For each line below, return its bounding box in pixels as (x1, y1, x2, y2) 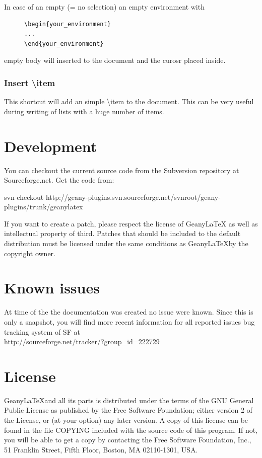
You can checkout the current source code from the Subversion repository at (4, 165, 239, 175)
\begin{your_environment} (24, 20, 111, 28)
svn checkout (4, 191, 44, 202)
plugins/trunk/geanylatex (4, 201, 83, 212)
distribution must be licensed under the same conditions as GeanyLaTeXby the (4, 238, 248, 249)
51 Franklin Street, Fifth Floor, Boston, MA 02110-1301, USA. (4, 444, 198, 454)
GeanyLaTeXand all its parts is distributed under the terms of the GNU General (4, 395, 254, 405)
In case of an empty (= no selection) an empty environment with (4, 2, 205, 12)
